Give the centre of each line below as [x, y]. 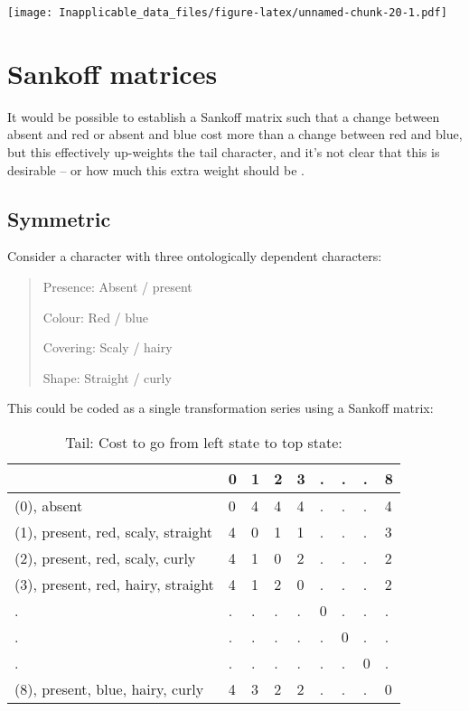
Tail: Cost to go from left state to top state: [204, 442]
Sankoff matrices [113, 73]
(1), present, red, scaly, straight [114, 531]
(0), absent [49, 505]
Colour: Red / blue [95, 317]
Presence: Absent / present [117, 286]
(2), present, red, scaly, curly [105, 557]
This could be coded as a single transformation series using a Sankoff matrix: [220, 408]
